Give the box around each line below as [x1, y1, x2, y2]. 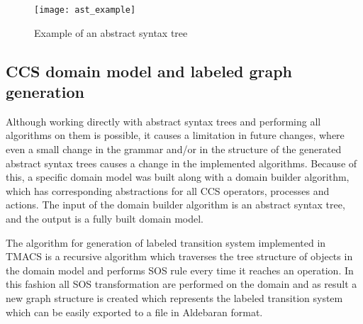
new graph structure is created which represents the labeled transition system [6, 290, 343, 305]
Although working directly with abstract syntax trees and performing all [6, 113, 321, 128]
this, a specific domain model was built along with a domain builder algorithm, [6, 169, 350, 184]
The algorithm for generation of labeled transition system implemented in [6, 235, 326, 250]
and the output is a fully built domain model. [6, 211, 203, 225]
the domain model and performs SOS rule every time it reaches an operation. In [6, 262, 354, 277]
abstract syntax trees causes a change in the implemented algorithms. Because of [6, 155, 357, 170]
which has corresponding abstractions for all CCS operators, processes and [6, 183, 330, 198]
